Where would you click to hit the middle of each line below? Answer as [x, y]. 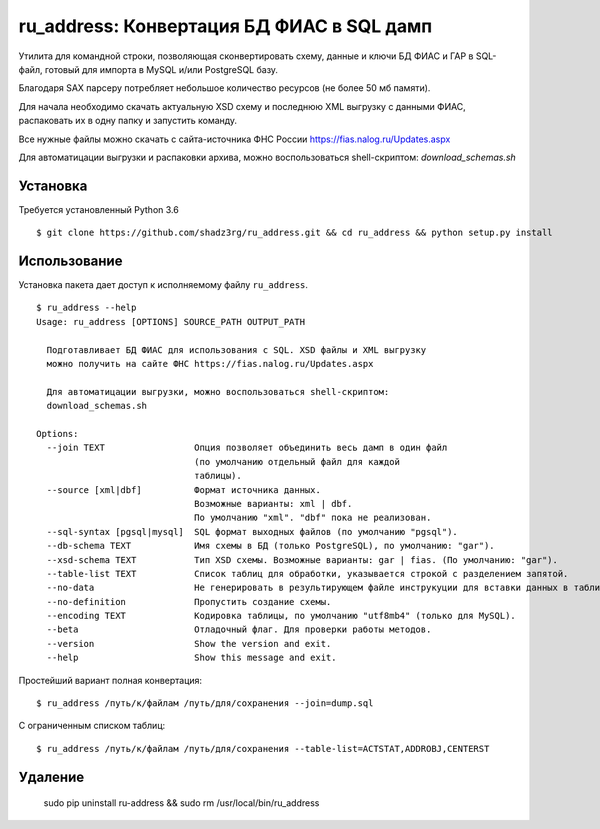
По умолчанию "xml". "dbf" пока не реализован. [312, 518]
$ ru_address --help [86, 308]
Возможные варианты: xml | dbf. [273, 503]
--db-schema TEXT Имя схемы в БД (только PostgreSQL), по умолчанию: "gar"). [270, 546]
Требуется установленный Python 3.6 [98, 209]
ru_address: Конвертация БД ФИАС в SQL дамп [225, 26]
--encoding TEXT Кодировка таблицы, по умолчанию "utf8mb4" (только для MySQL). [281, 616]
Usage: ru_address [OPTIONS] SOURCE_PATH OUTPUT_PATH [170, 321]
